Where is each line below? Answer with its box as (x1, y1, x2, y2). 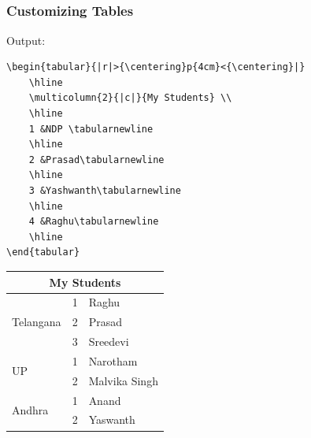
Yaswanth (88, 411, 135, 428)
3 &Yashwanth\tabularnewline (28, 185, 181, 197)
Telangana (12, 314, 61, 330)
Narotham (88, 352, 138, 369)
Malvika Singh (88, 372, 158, 388)
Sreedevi (88, 333, 129, 350)
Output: (6, 32, 46, 48)
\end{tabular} (6, 247, 80, 258)
